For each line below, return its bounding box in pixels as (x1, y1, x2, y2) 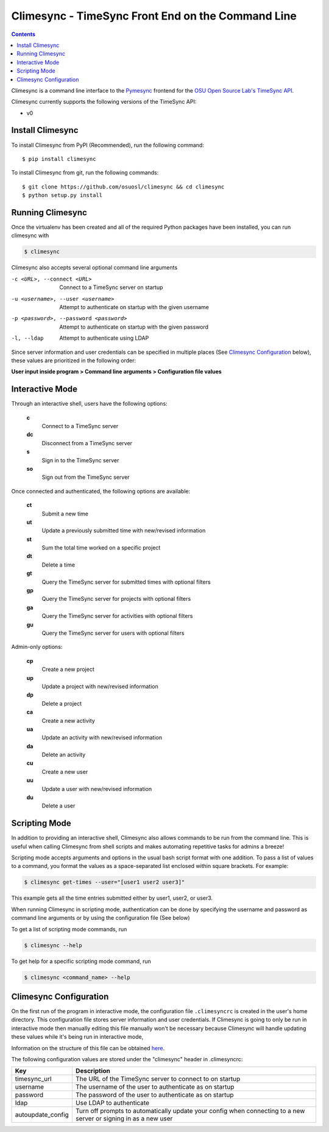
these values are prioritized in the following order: (11, 357, 136, 364)
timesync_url (15, 1075, 52, 1083)
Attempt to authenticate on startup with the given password (59, 323, 209, 331)
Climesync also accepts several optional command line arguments (11, 264, 178, 271)
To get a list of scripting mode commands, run (11, 925, 127, 933)
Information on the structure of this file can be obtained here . (11, 1044, 164, 1051)
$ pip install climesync (22, 156, 96, 162)
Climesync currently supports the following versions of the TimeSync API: (11, 98, 197, 106)
